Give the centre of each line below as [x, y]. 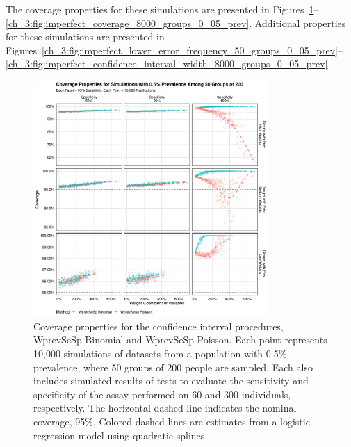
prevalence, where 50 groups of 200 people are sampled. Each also [173, 367]
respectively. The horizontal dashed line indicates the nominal [165, 408]
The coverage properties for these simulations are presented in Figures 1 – [162, 9]
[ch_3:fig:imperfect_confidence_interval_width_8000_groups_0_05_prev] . [168, 64]
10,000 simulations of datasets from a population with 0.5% [160, 353]
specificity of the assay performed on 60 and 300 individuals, [162, 394]
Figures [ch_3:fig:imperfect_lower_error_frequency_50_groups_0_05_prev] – [174, 50]
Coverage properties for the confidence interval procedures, [158, 326]
